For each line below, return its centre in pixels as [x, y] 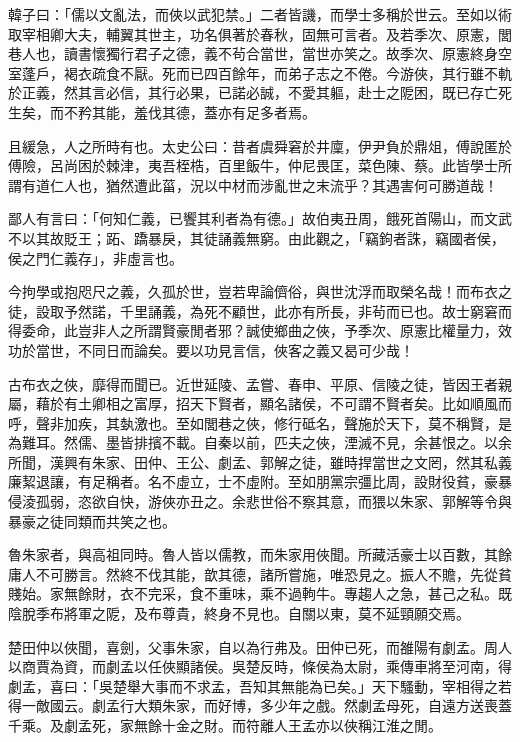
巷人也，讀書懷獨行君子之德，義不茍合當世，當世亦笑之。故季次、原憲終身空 [260, 53]
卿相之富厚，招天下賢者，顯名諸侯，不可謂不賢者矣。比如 [280, 403]
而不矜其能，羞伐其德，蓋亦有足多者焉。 [182, 111]
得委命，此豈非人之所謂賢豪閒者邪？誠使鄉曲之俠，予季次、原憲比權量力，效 [260, 330]
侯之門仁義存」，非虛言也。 [95, 257]
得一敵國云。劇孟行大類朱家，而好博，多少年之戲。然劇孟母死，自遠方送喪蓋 [260, 705]
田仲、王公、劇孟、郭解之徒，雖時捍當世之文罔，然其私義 [322, 461]
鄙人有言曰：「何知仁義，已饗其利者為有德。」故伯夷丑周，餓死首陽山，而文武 [260, 218]
